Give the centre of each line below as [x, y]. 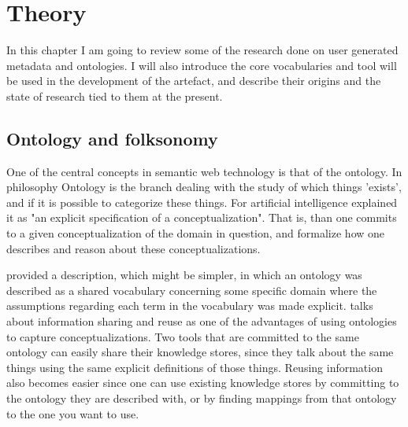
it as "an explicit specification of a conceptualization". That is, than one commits [202, 217]
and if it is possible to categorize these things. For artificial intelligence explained [202, 202]
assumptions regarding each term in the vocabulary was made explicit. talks [190, 306]
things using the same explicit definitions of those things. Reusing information [195, 367]
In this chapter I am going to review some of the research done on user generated [202, 50]
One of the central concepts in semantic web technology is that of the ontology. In [204, 171]
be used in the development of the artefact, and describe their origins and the [194, 81]
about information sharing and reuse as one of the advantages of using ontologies [202, 321]
